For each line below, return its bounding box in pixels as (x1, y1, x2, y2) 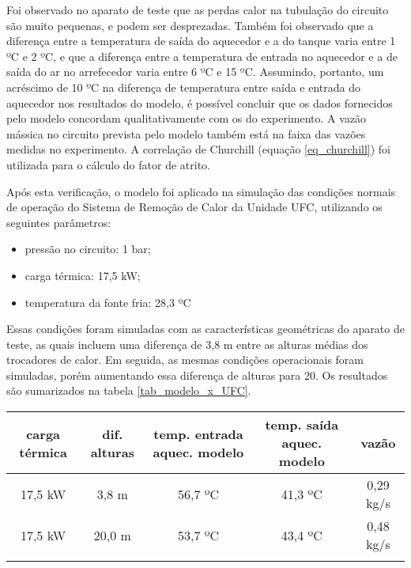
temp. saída (265, 415, 339, 434)
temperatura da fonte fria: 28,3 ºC (25, 293, 191, 310)
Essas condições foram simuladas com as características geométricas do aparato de (6, 320, 405, 337)
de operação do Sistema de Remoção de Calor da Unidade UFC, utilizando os (6, 199, 383, 215)
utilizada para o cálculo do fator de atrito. (6, 156, 210, 172)
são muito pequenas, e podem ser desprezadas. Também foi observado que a (6, 17, 374, 33)
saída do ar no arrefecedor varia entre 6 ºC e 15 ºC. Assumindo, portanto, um (6, 63, 384, 80)
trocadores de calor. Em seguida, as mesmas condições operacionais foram (6, 351, 364, 368)
